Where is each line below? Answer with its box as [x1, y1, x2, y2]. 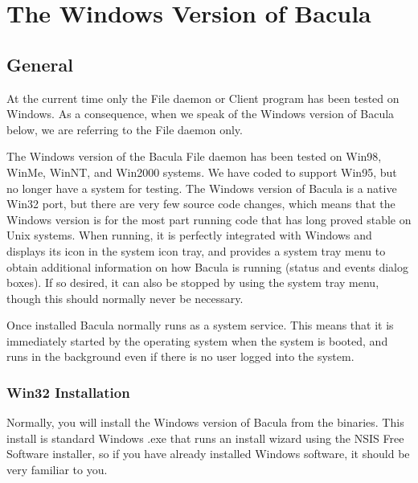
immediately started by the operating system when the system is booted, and [6, 332, 388, 349]
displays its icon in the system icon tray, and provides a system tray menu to [6, 242, 386, 259]
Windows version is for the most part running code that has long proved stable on [6, 211, 412, 227]
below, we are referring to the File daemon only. [6, 121, 243, 137]
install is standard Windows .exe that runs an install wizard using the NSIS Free [6, 429, 404, 446]
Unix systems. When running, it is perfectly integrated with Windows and [6, 227, 372, 244]
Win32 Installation [6, 383, 130, 402]
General [6, 51, 73, 76]
